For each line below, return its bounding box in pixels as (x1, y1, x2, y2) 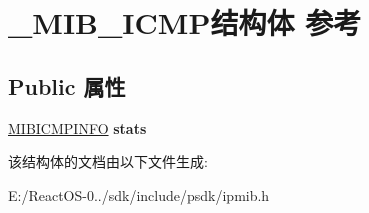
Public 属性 (8, 70, 126, 101)
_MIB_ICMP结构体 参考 (8, 2, 362, 43)
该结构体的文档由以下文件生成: (8, 151, 208, 172)
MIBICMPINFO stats (8, 117, 147, 138)
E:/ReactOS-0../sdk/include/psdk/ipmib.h (8, 184, 270, 205)
